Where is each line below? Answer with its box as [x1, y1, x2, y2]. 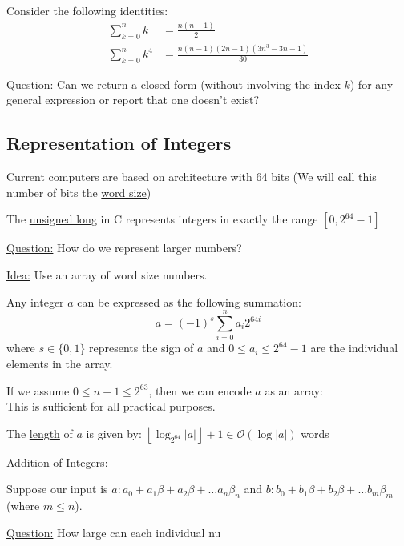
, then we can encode [148, 382, 252, 399]
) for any [349, 75, 394, 92]
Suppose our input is [6, 480, 108, 497]
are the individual [310, 339, 398, 356]
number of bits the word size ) [6, 183, 151, 200]
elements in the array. [6, 355, 113, 371]
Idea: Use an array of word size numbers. [6, 267, 208, 283]
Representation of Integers [6, 130, 232, 155]
